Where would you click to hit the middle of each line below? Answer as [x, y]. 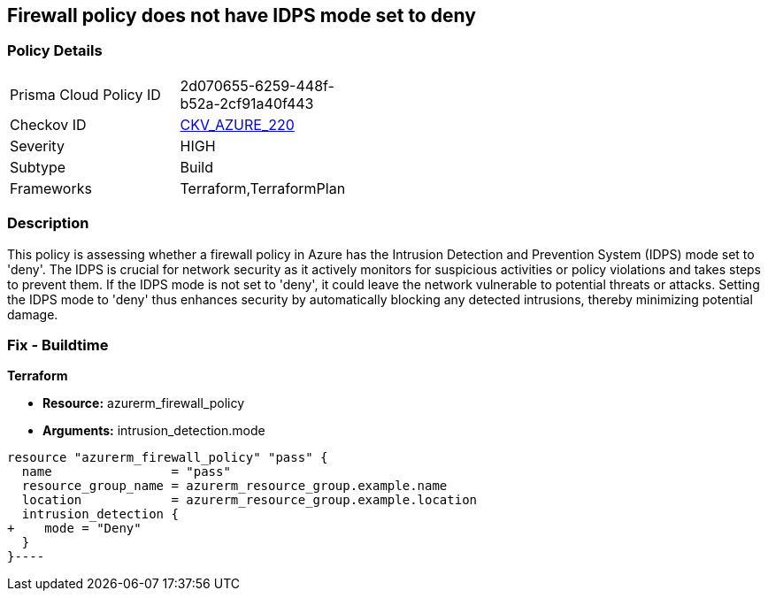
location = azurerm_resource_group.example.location [250, 500]
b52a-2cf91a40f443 [247, 103]
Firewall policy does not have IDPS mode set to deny [242, 15]
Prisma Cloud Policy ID [85, 94]
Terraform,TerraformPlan [263, 188]
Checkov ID [48, 124]
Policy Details [55, 51]
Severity [37, 146]
